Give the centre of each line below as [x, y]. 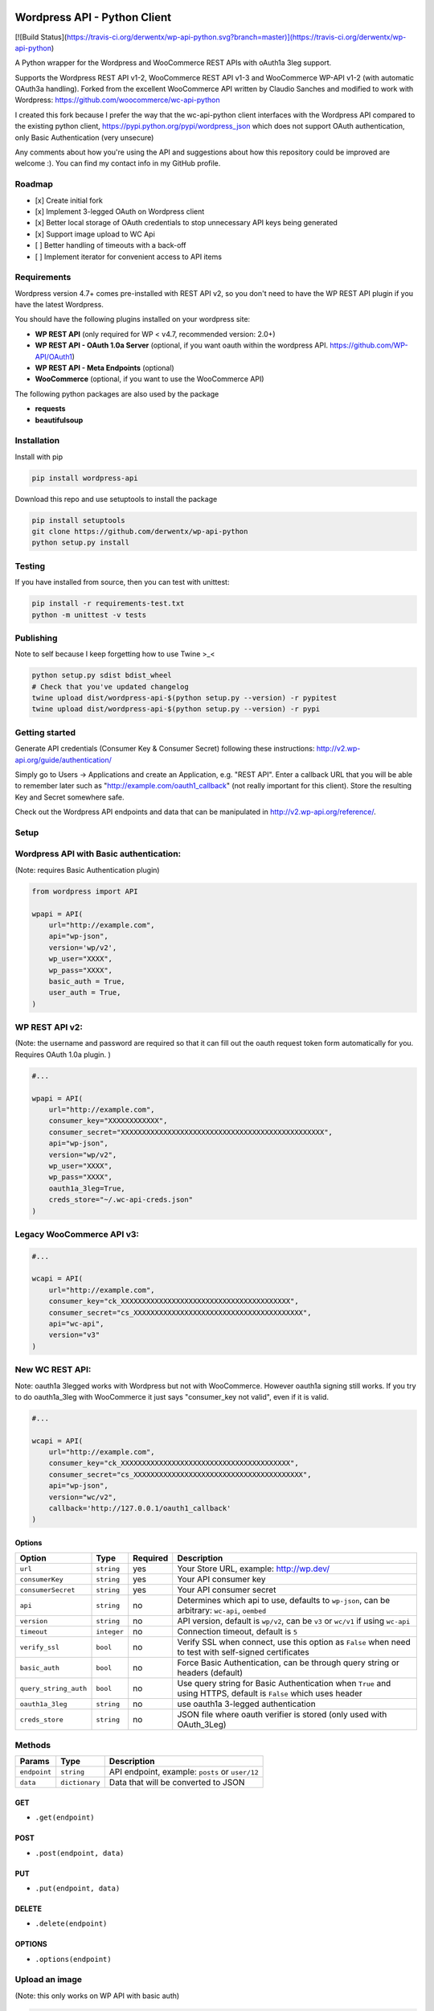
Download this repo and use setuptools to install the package [116, 499]
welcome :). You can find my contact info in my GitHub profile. [118, 163]
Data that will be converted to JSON [177, 1783]
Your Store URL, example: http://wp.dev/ [253, 1569]
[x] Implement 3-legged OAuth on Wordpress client [120, 211]
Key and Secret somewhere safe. [70, 797]
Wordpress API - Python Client [93, 17]
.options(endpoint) [73, 1959]
